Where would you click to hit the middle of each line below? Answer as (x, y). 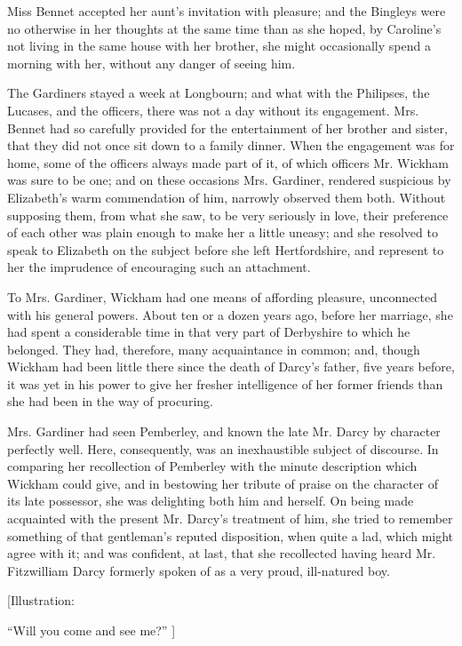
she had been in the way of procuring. (110, 401)
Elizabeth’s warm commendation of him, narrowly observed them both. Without (227, 197)
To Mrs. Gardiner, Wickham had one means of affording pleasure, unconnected (222, 296)
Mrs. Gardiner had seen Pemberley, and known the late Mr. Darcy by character (224, 431)
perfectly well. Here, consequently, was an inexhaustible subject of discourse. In (223, 448)
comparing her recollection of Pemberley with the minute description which (212, 466)
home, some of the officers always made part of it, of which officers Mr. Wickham (228, 162)
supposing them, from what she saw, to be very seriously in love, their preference (228, 215)
